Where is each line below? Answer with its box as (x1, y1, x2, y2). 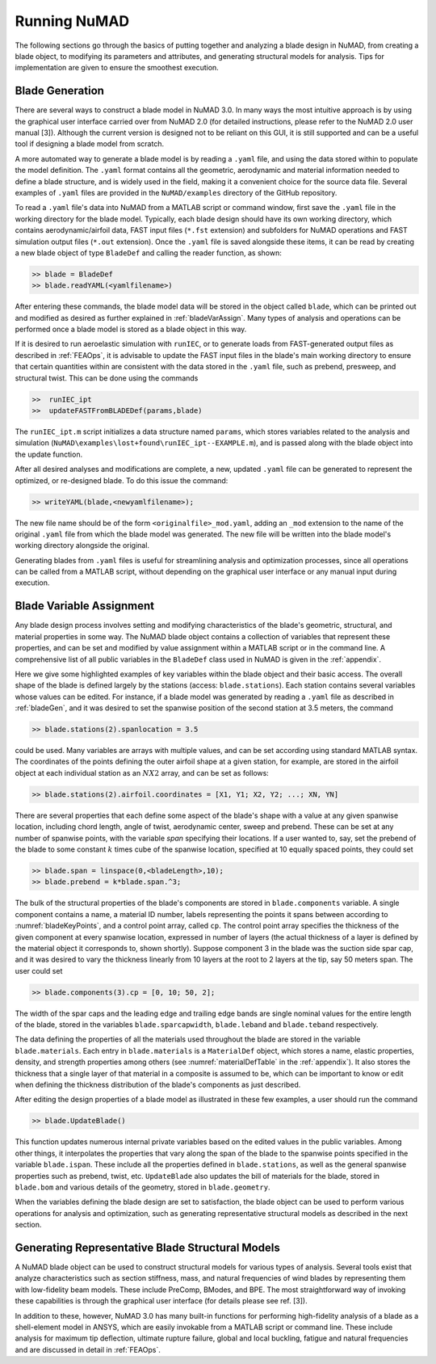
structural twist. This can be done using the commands (15, 373, 199, 383)
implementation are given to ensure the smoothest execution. (15, 63, 220, 73)
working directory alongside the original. (15, 541, 149, 550)
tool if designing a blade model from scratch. (15, 139, 165, 149)
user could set (15, 966, 63, 975)
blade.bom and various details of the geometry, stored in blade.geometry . (15, 1182, 270, 1192)
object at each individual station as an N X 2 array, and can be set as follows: (15, 768, 270, 777)
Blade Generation (15, 84, 105, 98)
